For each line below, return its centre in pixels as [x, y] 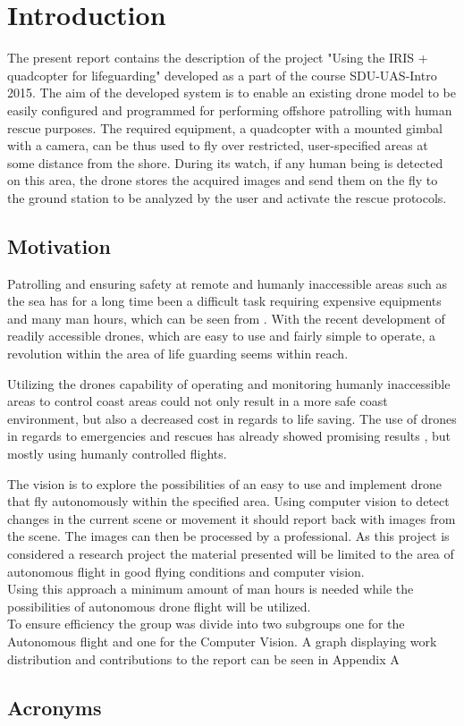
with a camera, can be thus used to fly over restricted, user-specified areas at [218, 145]
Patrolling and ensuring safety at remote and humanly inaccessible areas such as [228, 283]
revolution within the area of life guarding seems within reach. [178, 354]
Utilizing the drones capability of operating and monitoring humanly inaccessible [229, 383]
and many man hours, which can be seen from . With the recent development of [226, 318]
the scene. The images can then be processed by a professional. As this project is [228, 536]
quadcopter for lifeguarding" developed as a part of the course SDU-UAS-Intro [222, 75]
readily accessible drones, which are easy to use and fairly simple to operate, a [221, 336]
